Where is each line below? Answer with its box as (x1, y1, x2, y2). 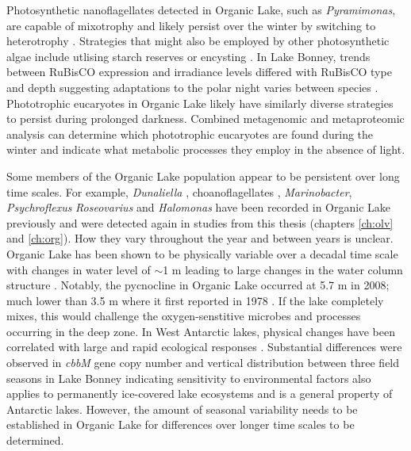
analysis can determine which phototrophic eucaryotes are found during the (6, 125, 374, 142)
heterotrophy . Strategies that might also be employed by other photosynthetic (6, 32, 390, 49)
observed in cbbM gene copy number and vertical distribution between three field (6, 354, 400, 371)
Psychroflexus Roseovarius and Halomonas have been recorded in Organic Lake (6, 199, 391, 216)
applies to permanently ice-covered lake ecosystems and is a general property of (6, 385, 393, 402)
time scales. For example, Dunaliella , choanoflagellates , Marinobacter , (6, 183, 352, 200)
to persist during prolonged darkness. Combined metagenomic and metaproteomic (6, 110, 405, 127)
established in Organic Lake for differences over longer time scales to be (6, 416, 355, 433)
